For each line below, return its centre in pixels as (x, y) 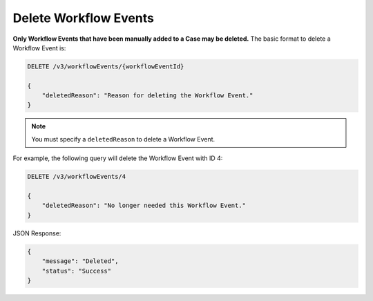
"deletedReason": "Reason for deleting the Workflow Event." (147, 96)
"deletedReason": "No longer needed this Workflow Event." (144, 206)
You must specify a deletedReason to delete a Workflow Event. (123, 139)
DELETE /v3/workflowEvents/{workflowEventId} (106, 66)
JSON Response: (37, 233)
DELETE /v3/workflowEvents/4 (77, 177)
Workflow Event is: (39, 48)
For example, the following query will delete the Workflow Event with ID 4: (118, 158)
